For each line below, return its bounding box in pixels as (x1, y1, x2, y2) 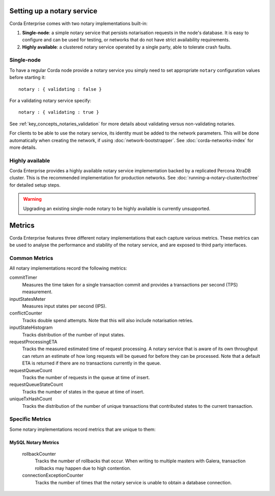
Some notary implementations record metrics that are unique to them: (9, 426, 156, 432)
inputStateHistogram (9, 324, 53, 331)
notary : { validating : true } (18, 110, 99, 115)
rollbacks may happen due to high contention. (35, 465, 131, 471)
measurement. (22, 289, 53, 295)
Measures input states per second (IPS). (22, 303, 107, 309)
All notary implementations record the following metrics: (9, 265, 127, 271)
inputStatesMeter (9, 296, 46, 302)
